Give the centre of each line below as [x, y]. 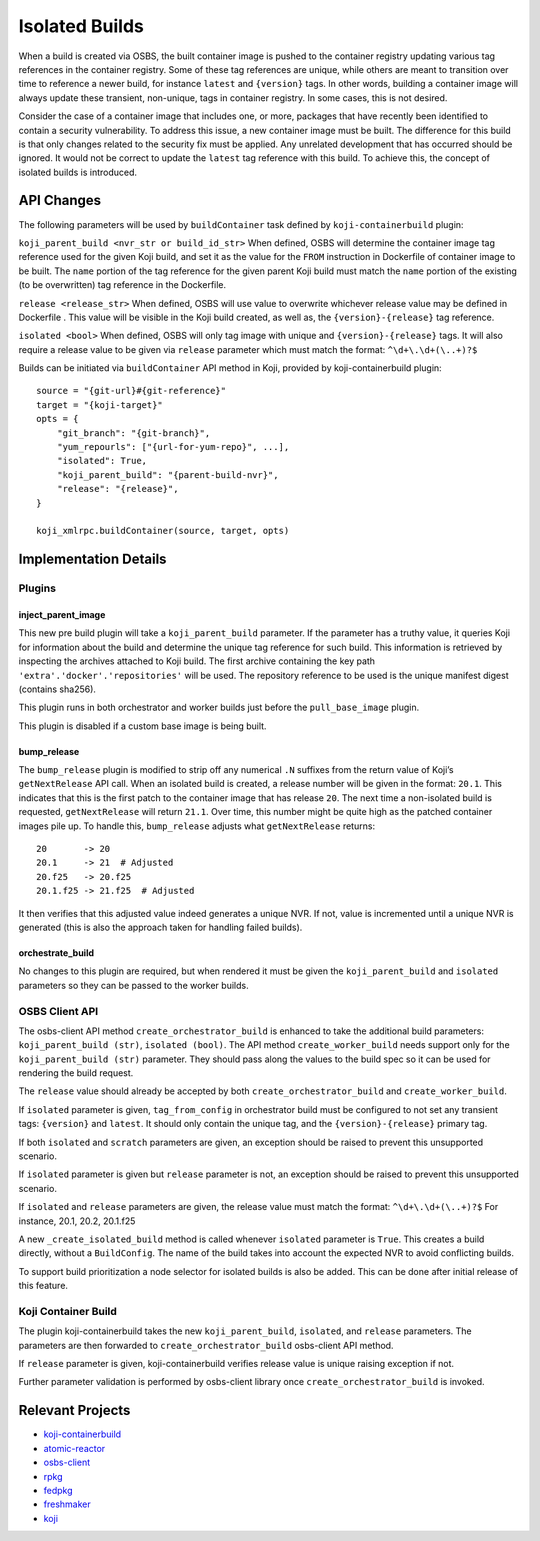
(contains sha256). [57, 689]
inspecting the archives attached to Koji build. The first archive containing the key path [196, 661]
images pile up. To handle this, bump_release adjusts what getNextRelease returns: [196, 826]
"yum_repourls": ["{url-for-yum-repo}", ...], [173, 447]
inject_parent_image [62, 614]
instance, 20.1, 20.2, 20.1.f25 [77, 1221]
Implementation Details [92, 559]
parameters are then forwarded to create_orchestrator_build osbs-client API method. [206, 1345]
